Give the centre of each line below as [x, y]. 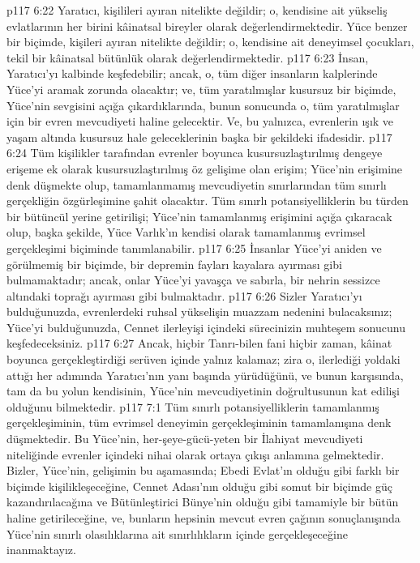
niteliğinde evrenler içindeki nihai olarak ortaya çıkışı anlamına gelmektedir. [195, 454]
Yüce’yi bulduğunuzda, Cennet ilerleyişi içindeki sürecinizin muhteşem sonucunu [206, 327]
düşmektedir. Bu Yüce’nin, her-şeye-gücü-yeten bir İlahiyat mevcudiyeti [185, 439]
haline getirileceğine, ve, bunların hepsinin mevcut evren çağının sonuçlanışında [204, 518]
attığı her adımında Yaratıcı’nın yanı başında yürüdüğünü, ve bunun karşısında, [205, 375]
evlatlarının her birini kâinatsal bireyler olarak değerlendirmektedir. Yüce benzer [207, 26]
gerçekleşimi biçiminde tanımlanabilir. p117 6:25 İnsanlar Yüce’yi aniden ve [194, 247]
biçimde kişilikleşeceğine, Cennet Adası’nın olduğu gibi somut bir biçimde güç [199, 486]
